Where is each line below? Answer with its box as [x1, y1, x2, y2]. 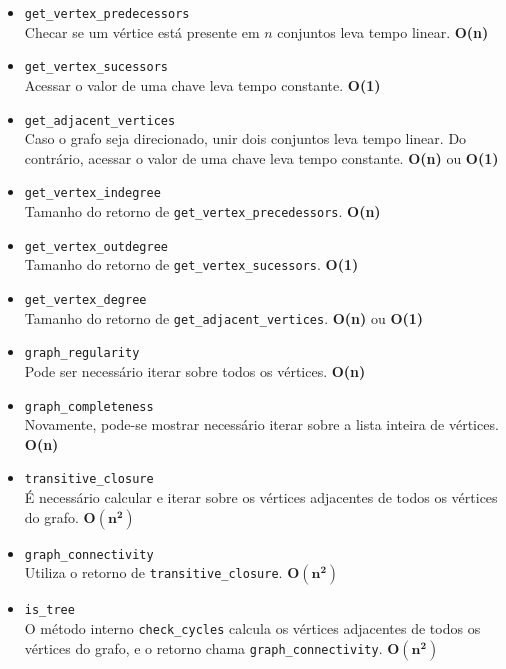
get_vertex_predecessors [24, 7, 190, 21]
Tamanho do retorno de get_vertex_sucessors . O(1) [24, 254, 359, 275]
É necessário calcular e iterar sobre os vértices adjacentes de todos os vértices [24, 487, 498, 508]
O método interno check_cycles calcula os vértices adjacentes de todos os [24, 617, 481, 638]
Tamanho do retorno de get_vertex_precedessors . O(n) [24, 201, 381, 221]
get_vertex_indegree [24, 186, 161, 201]
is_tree [24, 603, 75, 618]
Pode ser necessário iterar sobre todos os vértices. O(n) [24, 360, 366, 381]
